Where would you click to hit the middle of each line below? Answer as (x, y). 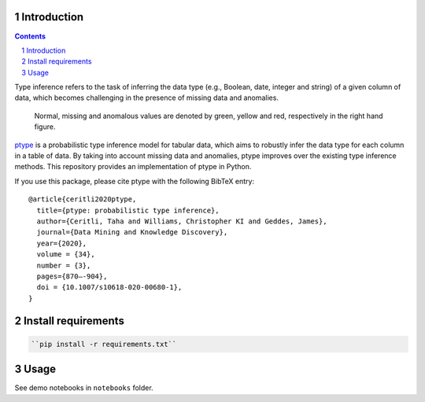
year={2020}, (62, 243)
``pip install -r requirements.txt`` (104, 344)
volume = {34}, (66, 254)
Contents (30, 36)
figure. (45, 127)
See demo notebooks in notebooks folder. (84, 388)
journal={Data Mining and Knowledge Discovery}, (132, 232)
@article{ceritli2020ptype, (83, 199)
